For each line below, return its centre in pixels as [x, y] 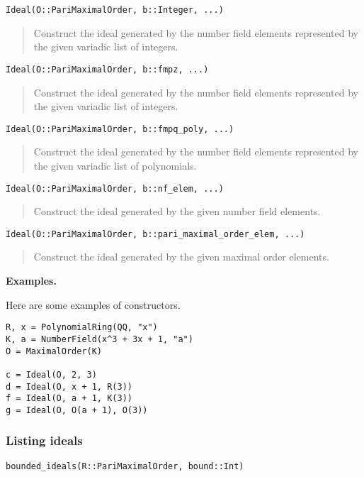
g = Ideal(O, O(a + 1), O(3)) [77, 410]
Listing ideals [44, 440]
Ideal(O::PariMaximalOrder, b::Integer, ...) [115, 10]
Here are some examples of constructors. [93, 304]
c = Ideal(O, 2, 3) [51, 374]
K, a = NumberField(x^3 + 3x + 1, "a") [99, 339]
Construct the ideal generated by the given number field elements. [177, 211]
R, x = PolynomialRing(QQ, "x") [82, 328]
